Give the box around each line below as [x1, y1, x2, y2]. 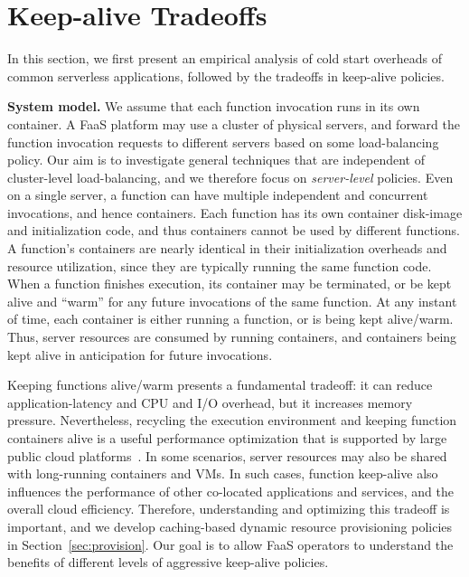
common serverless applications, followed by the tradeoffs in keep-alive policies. [7, 66, 445, 85]
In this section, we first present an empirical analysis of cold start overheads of [7, 49, 443, 68]
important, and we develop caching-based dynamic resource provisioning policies [7, 516, 453, 535]
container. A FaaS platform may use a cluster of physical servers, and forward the [7, 114, 460, 133]
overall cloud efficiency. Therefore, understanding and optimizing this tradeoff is [7, 499, 450, 518]
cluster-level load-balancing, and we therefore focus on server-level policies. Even [7, 167, 454, 186]
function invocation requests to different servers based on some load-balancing [7, 132, 439, 151]
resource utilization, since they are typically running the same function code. [7, 256, 432, 275]
